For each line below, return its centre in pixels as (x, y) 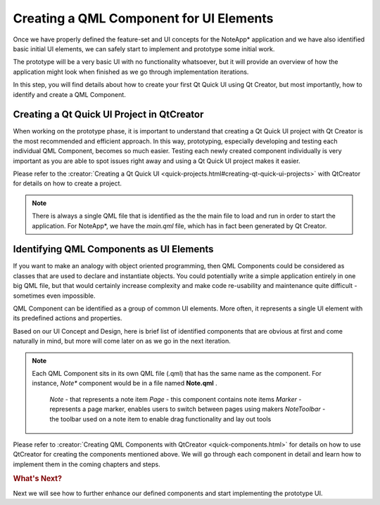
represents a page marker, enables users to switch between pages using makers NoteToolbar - (188, 409)
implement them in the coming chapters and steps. (87, 464)
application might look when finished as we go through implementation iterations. (131, 72)
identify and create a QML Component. (69, 94)
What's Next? (38, 479)
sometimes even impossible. (54, 296)
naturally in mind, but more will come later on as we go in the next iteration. (122, 341)
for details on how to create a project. (68, 183)
